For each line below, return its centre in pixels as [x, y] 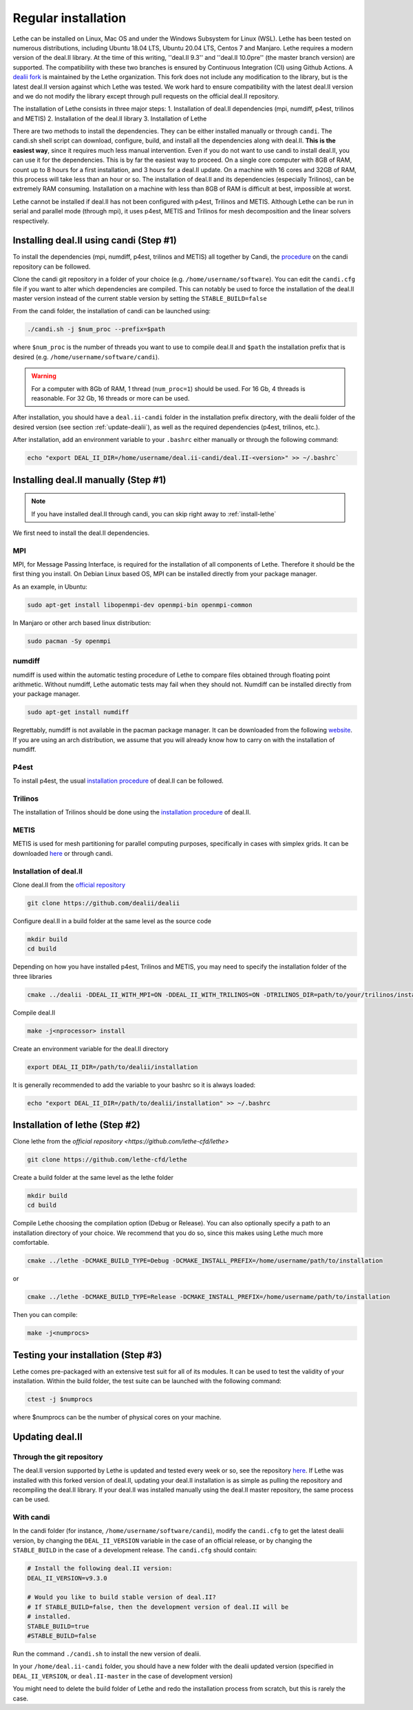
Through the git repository [58, 1457]
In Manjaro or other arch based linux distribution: [82, 622]
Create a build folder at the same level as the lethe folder [93, 1178]
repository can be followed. [52, 266]
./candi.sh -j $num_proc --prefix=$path [96, 329]
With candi [31, 1517]
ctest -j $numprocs [60, 1400]
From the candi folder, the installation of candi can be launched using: [112, 311]
